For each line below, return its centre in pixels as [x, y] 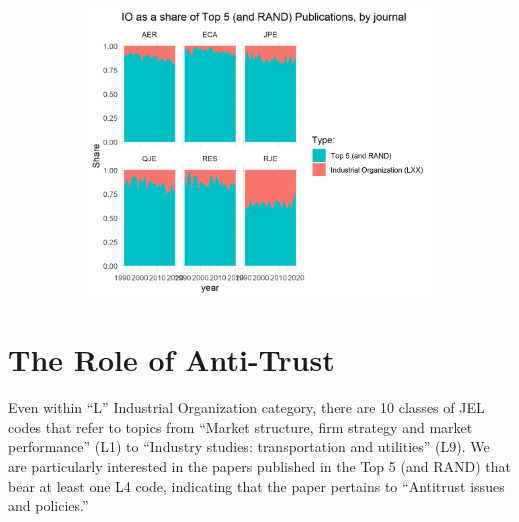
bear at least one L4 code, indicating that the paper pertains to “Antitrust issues [256, 485]
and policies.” [48, 505]
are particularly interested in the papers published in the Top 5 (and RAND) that [259, 466]
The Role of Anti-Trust [171, 359]
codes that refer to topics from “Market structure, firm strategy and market [240, 426]
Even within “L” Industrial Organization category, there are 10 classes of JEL [246, 407]
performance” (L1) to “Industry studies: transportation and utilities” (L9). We [249, 446]
